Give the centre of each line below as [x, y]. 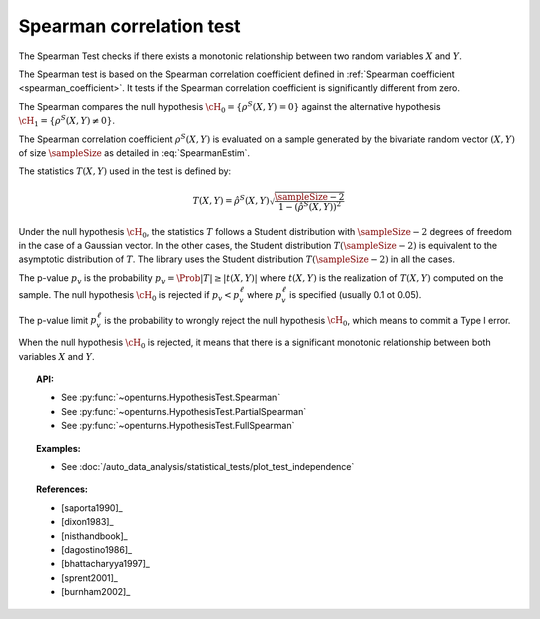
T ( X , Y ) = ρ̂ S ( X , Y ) [231, 200]
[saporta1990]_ [92, 507]
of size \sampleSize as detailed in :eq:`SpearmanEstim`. [134, 152]
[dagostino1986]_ [97, 549]
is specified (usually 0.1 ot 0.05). [355, 294]
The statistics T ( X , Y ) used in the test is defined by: [125, 171]
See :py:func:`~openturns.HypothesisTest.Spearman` [171, 397]
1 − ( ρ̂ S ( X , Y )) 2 [309, 206]
